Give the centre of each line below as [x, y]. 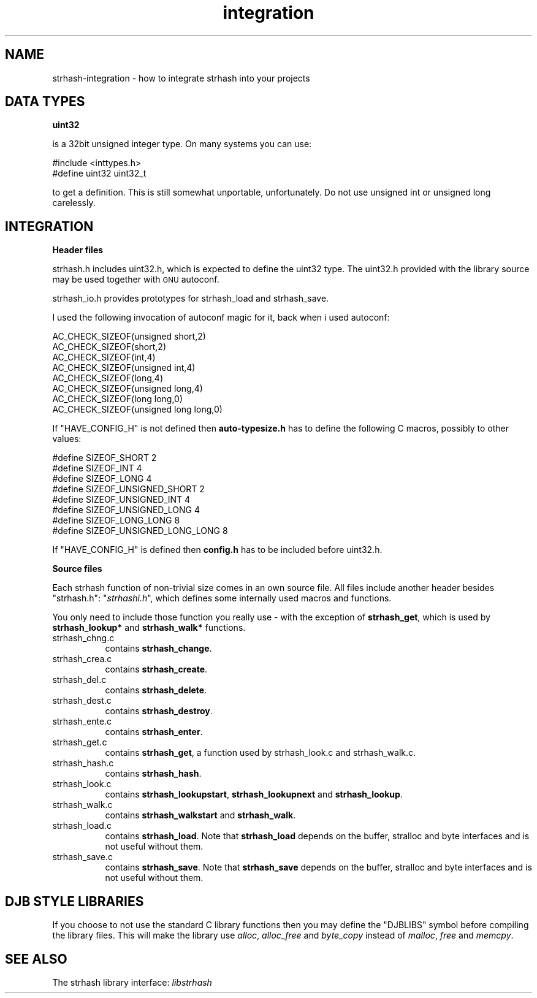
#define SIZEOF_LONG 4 [102, 479]
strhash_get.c [80, 742]
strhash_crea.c [82, 659]
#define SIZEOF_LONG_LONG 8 [116, 520]
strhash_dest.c [82, 701]
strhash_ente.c [82, 722]
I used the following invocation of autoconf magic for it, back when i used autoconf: [221, 318]
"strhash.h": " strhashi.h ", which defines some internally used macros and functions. [222, 598]
